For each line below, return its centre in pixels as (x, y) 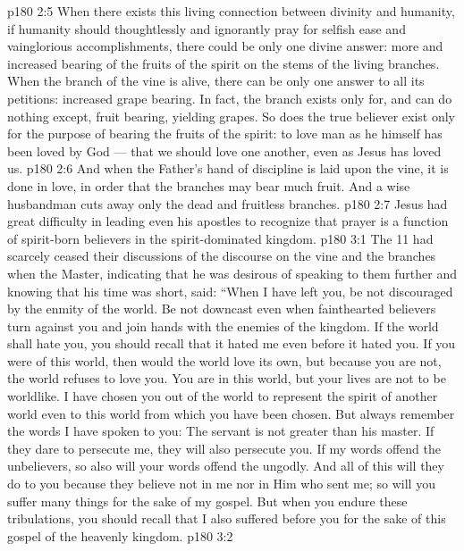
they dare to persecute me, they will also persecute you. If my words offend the (224, 448)
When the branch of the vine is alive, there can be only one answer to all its (216, 81)
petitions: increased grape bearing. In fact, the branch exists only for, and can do (230, 98)
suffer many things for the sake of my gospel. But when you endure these (207, 501)
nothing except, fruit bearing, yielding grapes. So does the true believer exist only (231, 116)
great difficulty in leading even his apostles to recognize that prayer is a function (228, 221)
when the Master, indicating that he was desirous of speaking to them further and (232, 273)
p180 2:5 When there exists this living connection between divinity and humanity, (231, 11)
